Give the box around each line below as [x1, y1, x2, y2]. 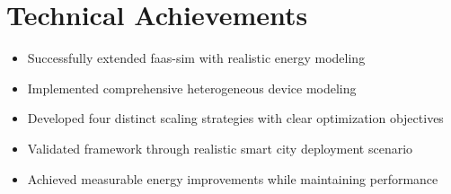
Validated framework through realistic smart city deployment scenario [27, 138, 413, 157]
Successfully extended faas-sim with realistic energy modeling [27, 48, 366, 67]
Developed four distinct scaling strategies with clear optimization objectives [27, 109, 444, 128]
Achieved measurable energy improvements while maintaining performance [27, 169, 438, 188]
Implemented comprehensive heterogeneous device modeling [27, 78, 357, 97]
